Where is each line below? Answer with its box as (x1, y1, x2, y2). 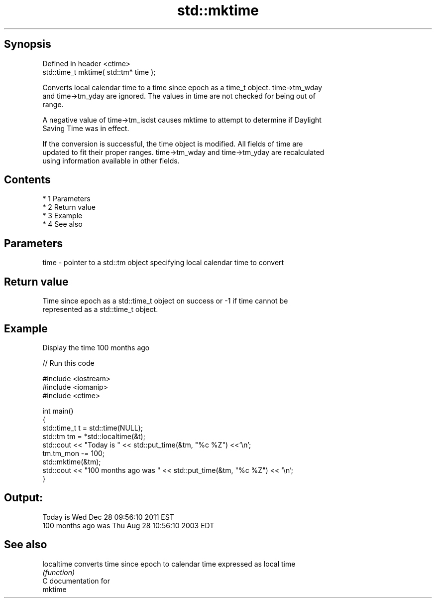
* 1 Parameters (42, 194, 91, 203)
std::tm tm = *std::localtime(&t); (42, 432, 145, 441)
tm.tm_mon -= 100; (42, 449, 105, 457)
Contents (4, 173, 51, 186)
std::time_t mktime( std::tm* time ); (42, 67, 156, 76)
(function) (42, 568, 75, 577)
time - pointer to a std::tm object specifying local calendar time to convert (42, 258, 284, 267)
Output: (4, 491, 43, 504)
